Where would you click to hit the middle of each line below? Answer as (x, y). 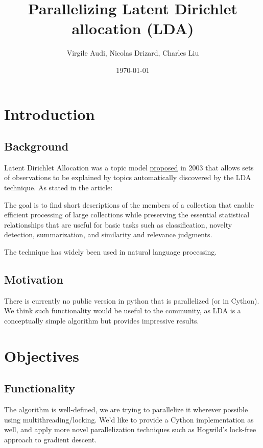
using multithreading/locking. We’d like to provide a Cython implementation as (129, 419)
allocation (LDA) (133, 28)
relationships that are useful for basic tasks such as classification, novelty (118, 224)
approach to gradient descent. (50, 439)
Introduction (50, 114)
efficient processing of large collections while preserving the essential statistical (127, 215)
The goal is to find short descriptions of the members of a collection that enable (129, 204)
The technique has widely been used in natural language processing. (111, 252)
